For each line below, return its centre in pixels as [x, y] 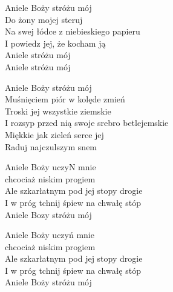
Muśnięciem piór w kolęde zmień [65, 99]
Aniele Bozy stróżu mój [48, 214]
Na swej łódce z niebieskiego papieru [73, 31]
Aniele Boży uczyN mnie [51, 167]
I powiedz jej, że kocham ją [55, 43]
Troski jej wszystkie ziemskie [58, 111]
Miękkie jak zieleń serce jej [54, 134]
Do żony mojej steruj [44, 19]
